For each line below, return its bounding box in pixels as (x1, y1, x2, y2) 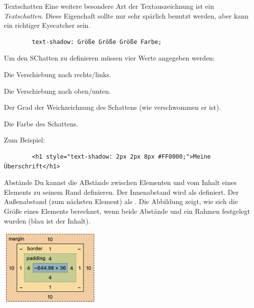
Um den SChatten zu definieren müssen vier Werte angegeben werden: (4, 53, 215, 63)
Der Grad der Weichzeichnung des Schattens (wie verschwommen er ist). (4, 102, 221, 112)
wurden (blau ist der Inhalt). (4, 215, 91, 226)
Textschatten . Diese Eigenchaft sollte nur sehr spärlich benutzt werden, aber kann (4, 10, 249, 21)
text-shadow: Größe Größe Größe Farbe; (32, 38, 162, 45)
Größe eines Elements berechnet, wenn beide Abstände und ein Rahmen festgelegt (4, 205, 250, 216)
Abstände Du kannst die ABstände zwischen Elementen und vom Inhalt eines (4, 177, 237, 187)
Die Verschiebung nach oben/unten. (4, 85, 111, 96)
